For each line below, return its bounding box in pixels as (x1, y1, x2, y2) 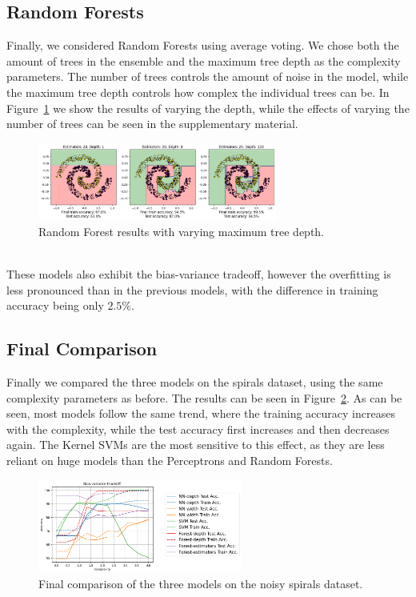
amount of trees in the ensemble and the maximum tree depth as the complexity (6, 52, 401, 69)
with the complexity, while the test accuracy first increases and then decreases (6, 420, 390, 437)
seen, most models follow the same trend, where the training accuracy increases (6, 405, 395, 422)
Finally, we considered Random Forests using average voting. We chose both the (6, 37, 399, 54)
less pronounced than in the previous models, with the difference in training (6, 281, 378, 298)
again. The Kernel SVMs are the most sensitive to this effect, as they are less (6, 436, 385, 453)
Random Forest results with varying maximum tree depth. (38, 222, 324, 239)
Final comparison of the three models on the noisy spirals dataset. (38, 575, 363, 592)
